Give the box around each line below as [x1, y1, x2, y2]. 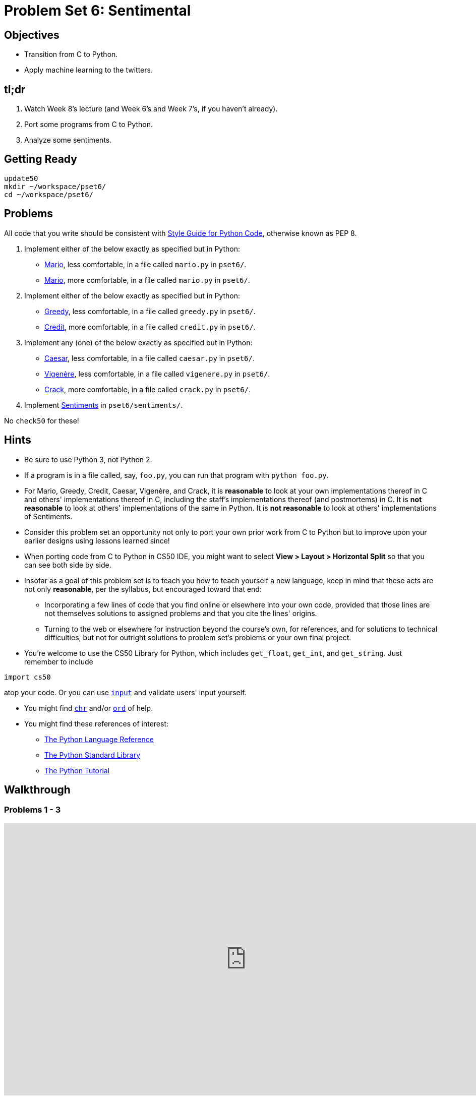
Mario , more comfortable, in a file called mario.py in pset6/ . [44, 275, 250, 284]
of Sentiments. [24, 512, 73, 521]
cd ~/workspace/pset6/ [4, 190, 94, 199]
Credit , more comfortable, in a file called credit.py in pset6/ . [44, 322, 256, 331]
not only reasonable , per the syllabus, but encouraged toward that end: [24, 584, 262, 593]
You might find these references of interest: [24, 719, 169, 728]
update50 [4, 174, 38, 182]
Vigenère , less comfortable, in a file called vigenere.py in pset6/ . [44, 369, 270, 378]
